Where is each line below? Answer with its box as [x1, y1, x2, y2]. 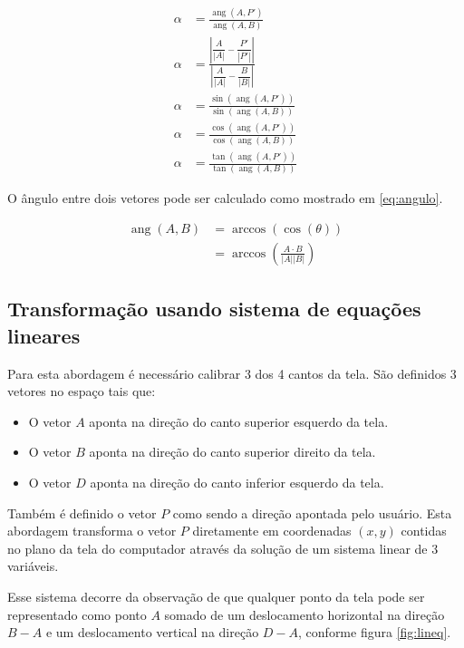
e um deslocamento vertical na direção [45, 623, 259, 642]
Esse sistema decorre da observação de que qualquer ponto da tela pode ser [7, 586, 425, 605]
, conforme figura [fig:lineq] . [298, 623, 451, 642]
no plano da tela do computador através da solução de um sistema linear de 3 [7, 538, 439, 557]
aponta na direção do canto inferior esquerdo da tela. [90, 472, 384, 491]
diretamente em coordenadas [192, 521, 352, 540]
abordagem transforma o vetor [7, 521, 177, 540]
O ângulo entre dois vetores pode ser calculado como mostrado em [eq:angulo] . [7, 189, 443, 208]
